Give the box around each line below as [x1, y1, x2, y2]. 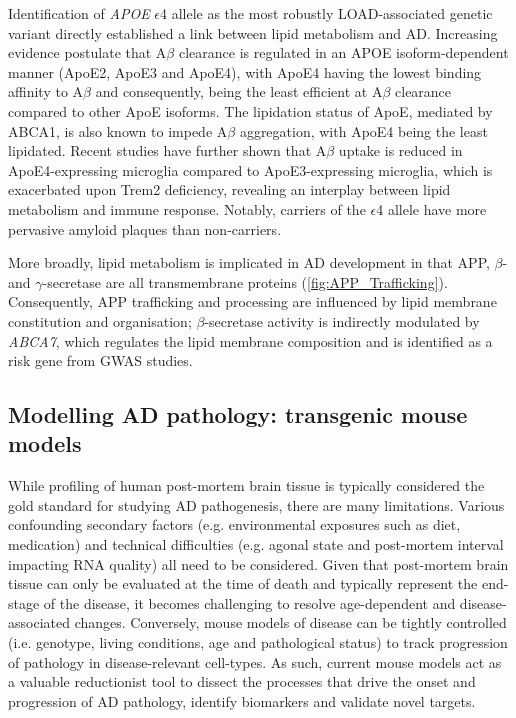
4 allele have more [376, 198, 487, 219]
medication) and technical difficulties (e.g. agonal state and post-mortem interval [8, 534, 504, 555]
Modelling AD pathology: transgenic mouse [8, 399, 468, 430]
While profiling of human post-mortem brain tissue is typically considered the [8, 475, 485, 496]
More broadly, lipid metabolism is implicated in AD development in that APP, [8, 252, 490, 273]
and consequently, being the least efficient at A [95, 81, 383, 102]
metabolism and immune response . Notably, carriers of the [8, 198, 366, 219]
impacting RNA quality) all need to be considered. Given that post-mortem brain [8, 553, 509, 574]
